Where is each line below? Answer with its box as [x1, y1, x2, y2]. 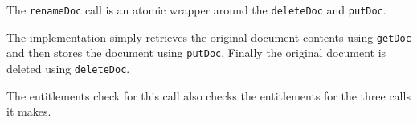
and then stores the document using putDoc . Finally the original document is [6, 44, 386, 61]
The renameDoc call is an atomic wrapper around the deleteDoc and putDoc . [6, 2, 386, 18]
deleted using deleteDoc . [6, 59, 130, 76]
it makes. [6, 103, 51, 120]
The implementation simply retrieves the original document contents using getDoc [6, 28, 411, 45]
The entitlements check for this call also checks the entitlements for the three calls [6, 87, 411, 104]
